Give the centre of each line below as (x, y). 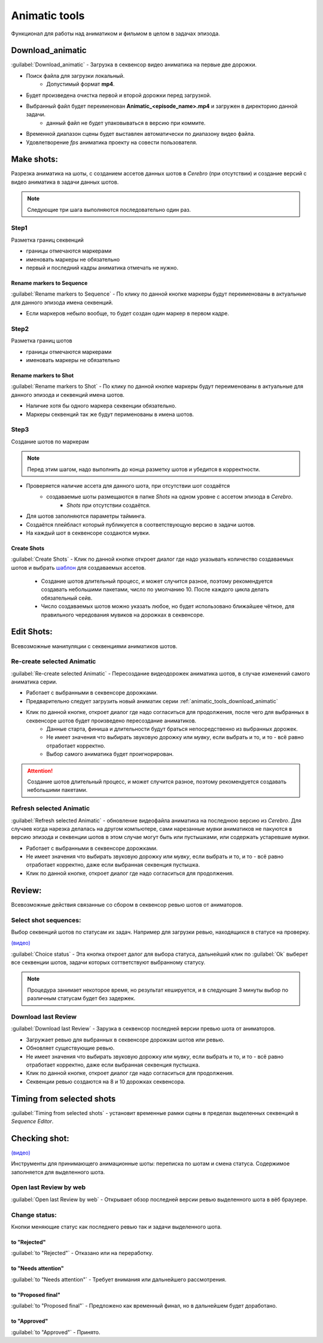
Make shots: (34, 159)
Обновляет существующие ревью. (70, 1048)
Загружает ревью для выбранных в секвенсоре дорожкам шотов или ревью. (125, 1040)
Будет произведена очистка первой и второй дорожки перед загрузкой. (119, 95)
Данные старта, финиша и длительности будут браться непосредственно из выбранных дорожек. (172, 729)
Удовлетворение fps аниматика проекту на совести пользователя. (112, 142)
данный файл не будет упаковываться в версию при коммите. (126, 123)
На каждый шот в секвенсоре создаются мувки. (88, 533)
